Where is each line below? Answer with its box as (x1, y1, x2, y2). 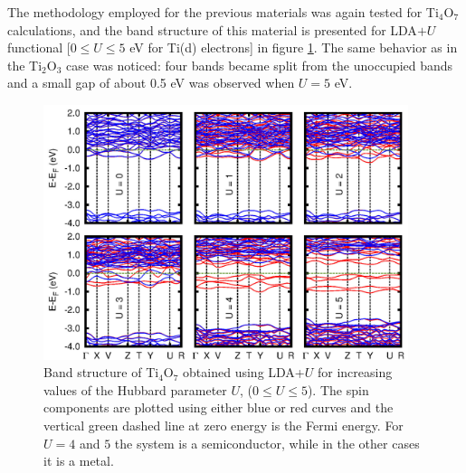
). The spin (307, 380, 369, 399)
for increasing (317, 363, 393, 382)
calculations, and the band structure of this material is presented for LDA (7, 20, 417, 39)
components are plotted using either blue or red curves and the (43, 398, 394, 417)
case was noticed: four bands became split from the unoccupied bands (66, 55, 453, 74)
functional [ (7, 38, 71, 57)
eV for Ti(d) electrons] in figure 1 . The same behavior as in (129, 38, 458, 57)
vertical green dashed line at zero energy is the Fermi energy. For (43, 415, 404, 434)
